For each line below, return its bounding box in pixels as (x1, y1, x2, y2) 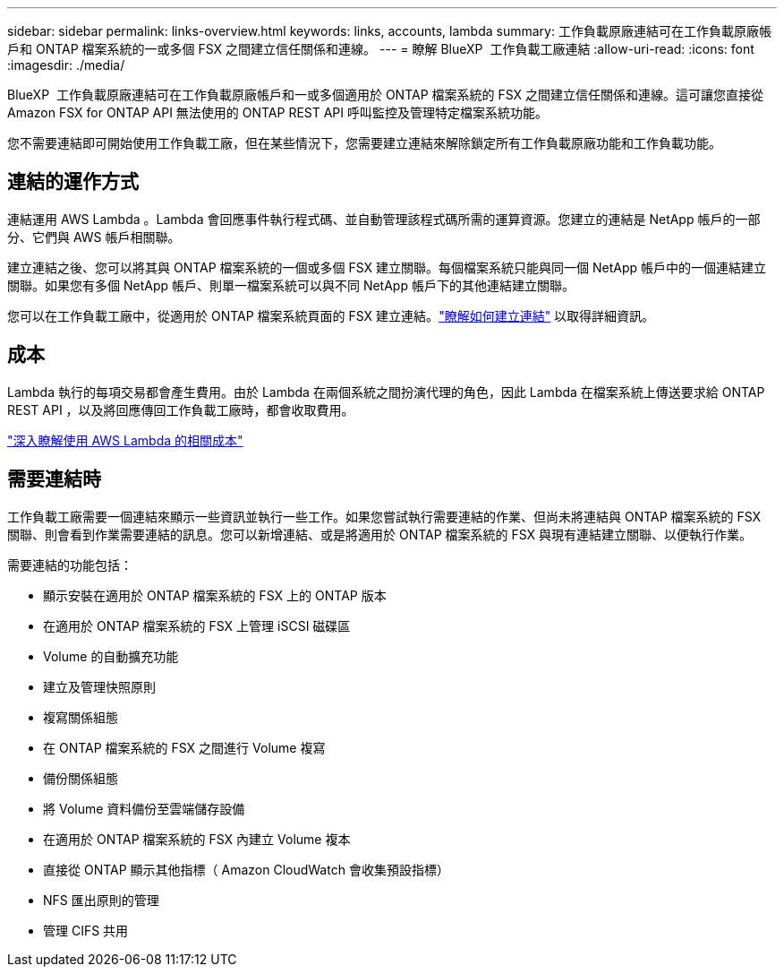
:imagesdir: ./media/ (7, 57, 125, 73)
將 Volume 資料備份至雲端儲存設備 (43, 800, 245, 816)
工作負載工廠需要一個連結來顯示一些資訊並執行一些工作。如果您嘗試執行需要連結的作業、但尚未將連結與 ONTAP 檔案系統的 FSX (7, 508, 762, 524)
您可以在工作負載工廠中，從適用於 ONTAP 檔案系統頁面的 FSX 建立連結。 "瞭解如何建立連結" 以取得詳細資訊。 (7, 307, 655, 323)
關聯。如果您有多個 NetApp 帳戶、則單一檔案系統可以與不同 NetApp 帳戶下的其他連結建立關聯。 (7, 277, 575, 293)
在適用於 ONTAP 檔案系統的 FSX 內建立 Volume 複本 (43, 831, 351, 847)
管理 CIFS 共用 (43, 922, 129, 938)
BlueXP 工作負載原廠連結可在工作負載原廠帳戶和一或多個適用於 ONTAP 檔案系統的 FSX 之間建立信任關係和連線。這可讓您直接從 (7, 87, 764, 102)
